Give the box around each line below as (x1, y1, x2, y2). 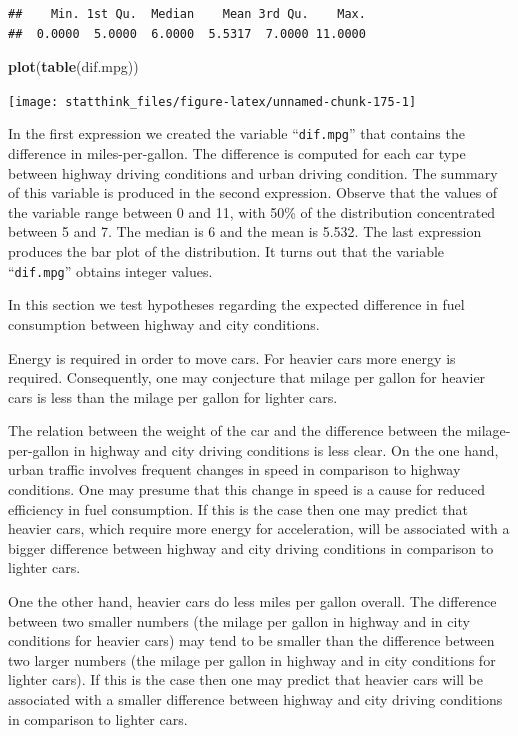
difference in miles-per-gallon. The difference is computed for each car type (8, 143, 466, 164)
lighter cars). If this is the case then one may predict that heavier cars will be (8, 669, 483, 690)
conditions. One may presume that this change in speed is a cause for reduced (8, 479, 485, 500)
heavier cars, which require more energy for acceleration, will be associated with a (8, 518, 510, 539)
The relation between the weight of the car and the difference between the (8, 420, 462, 441)
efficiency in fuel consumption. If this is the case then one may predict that (8, 498, 468, 519)
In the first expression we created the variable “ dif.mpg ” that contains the (8, 123, 465, 144)
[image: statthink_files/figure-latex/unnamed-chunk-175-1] (8, 94, 417, 109)
